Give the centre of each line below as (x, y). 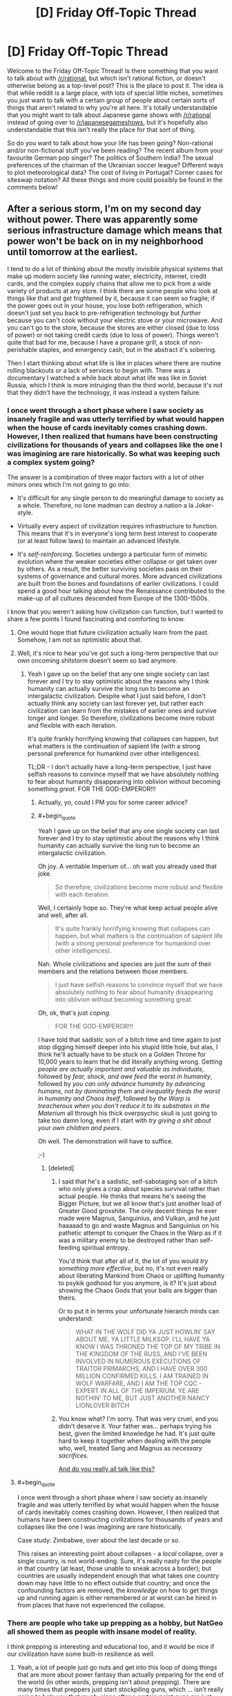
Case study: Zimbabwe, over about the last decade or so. (99, 1540)
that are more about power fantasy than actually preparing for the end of (120, 1675)
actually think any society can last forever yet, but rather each (115, 703)
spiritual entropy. (106, 1247)
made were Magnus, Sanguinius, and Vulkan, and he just (139, 1218)
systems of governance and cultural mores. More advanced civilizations (119, 576)
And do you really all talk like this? (107, 1468)
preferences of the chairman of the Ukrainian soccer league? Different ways (115, 165)
